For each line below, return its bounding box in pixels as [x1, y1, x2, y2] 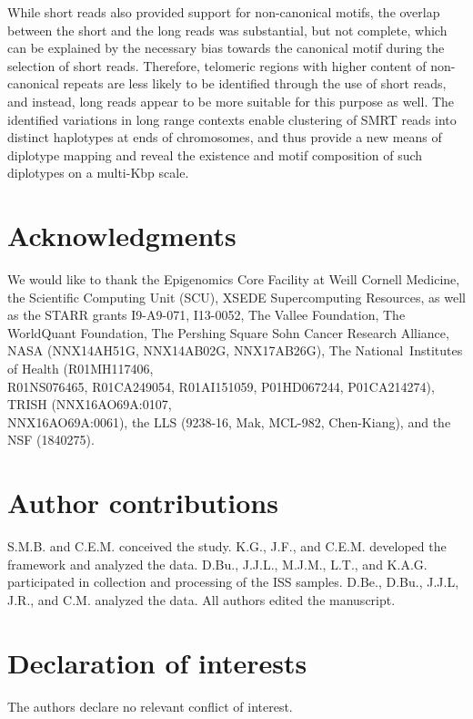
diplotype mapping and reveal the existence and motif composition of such [7, 145, 423, 164]
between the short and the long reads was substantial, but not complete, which [7, 20, 448, 39]
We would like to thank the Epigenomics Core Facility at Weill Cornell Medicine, [7, 270, 460, 289]
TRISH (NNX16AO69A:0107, [7, 395, 172, 414]
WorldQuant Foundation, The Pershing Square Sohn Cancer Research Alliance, [7, 323, 449, 342]
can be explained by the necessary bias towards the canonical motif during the [7, 38, 445, 57]
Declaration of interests [7, 643, 307, 681]
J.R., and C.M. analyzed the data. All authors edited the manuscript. [7, 590, 396, 609]
